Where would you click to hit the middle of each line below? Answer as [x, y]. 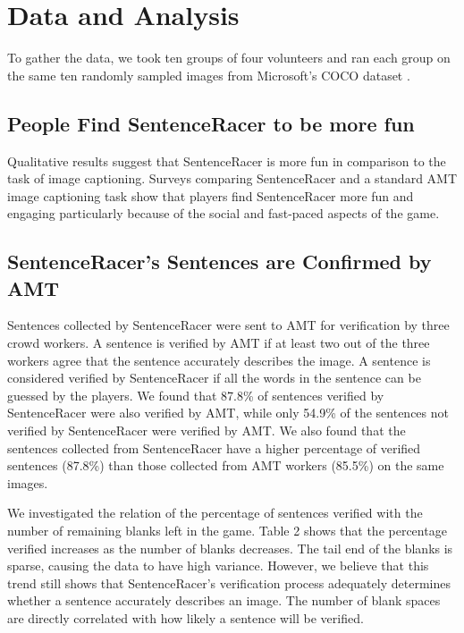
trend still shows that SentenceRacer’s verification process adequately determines [229, 582]
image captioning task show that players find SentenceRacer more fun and [211, 195]
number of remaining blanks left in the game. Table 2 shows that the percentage [227, 531]
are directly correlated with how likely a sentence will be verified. [186, 617]
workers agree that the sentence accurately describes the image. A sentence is [219, 360]
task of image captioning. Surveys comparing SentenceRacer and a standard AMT [232, 178]
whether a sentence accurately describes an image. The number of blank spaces [224, 600]
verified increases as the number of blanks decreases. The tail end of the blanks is [230, 548]
